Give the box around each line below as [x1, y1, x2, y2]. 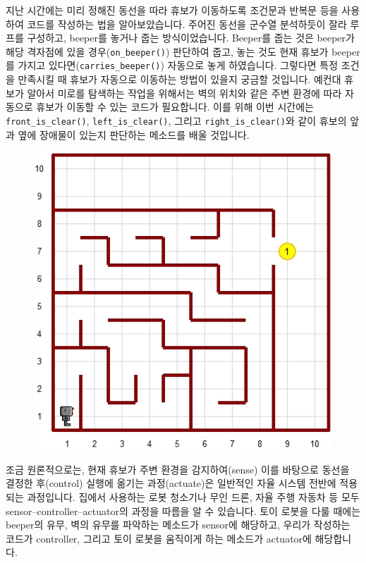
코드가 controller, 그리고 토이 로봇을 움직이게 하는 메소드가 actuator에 [6, 531, 312, 545]
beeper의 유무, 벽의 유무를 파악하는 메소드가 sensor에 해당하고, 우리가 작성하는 [6, 517, 350, 532]
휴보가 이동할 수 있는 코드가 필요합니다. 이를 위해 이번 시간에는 [36, 99, 314, 114]
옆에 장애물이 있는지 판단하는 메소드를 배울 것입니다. [18, 127, 250, 142]
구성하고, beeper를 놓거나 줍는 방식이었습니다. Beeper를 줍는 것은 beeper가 [27, 30, 355, 45]
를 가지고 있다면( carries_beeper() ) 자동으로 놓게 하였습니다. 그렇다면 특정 [6, 58, 338, 73]
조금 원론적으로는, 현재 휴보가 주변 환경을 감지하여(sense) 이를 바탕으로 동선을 [6, 462, 350, 476]
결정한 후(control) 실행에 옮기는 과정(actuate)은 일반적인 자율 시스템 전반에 [6, 476, 336, 490]
